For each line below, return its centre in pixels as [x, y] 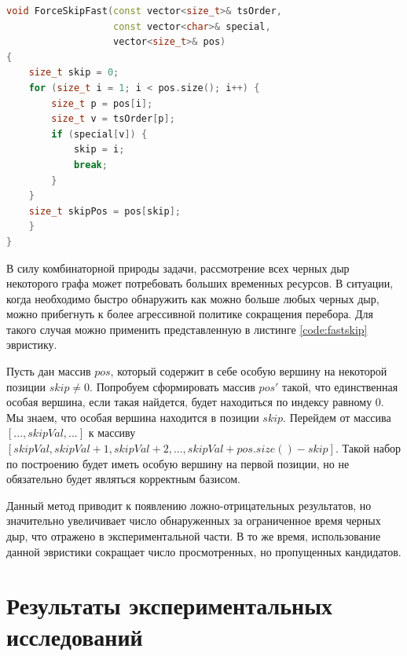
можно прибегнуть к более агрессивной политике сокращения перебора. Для [190, 314]
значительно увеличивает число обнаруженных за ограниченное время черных [194, 520]
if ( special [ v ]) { [99, 134]
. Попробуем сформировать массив [172, 386]
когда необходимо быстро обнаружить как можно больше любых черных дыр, [193, 298]
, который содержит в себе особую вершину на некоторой [249, 371]
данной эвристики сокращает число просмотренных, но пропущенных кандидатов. [204, 551]
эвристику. [32, 344]
